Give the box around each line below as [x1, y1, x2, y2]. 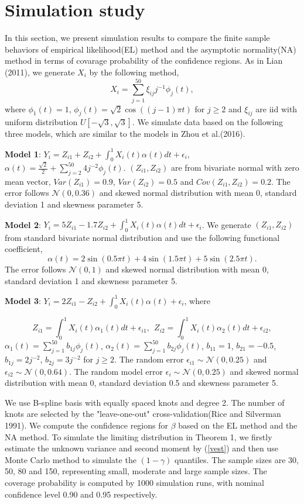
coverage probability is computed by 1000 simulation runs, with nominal [5, 476, 264, 488]
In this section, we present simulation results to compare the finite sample [5, 32, 270, 44]
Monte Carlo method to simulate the [5, 453, 136, 465]
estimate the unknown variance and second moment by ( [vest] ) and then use [5, 442, 278, 454]
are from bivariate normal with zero [170, 161, 299, 174]
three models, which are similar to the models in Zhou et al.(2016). [5, 127, 245, 140]
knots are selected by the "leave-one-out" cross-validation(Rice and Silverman [5, 408, 281, 420]
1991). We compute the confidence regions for [5, 419, 168, 431]
